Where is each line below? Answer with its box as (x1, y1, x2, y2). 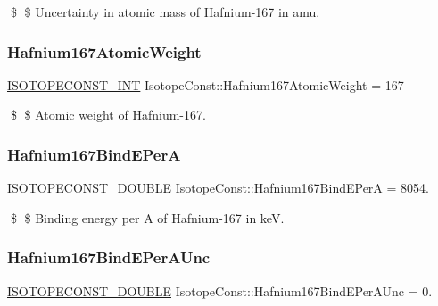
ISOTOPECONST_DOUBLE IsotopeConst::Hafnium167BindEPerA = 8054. (7, 178, 429, 197)
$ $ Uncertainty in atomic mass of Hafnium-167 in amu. (10, 3, 320, 21)
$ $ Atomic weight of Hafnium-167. (10, 105, 206, 124)
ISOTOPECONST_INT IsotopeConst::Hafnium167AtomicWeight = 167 (7, 75, 404, 94)
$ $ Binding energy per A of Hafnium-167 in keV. (10, 208, 285, 227)
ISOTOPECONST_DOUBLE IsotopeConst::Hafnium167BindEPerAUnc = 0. (7, 281, 433, 300)
